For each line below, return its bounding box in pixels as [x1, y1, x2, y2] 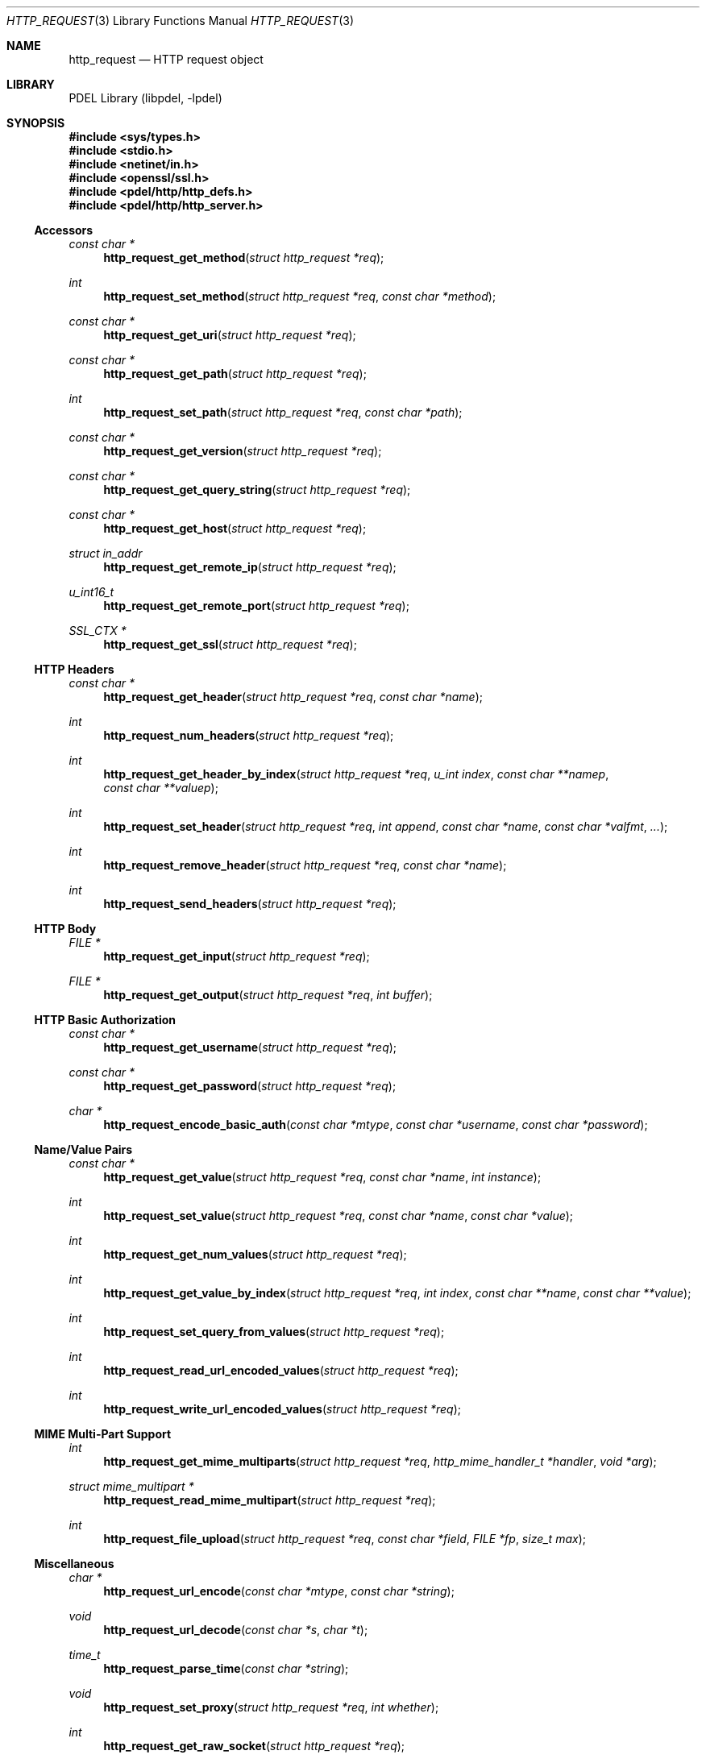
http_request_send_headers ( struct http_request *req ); [103, 897, 397, 911]
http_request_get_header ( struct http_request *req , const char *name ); [103, 690, 483, 703]
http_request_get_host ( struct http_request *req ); [103, 521, 367, 535]
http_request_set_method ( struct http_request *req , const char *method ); [103, 289, 496, 303]
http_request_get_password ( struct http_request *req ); [103, 1079, 397, 1093]
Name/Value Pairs [34, 1143, 133, 1156]
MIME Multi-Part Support [34, 1427, 172, 1441]
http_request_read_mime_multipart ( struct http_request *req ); [103, 1493, 436, 1507]
